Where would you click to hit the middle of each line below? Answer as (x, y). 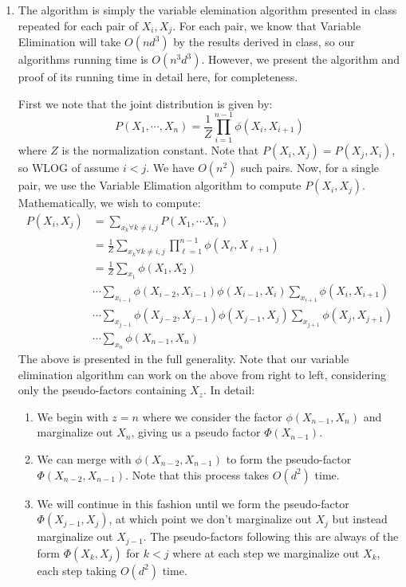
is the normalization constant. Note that (160, 150)
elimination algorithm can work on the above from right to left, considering (202, 374)
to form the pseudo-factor (289, 459)
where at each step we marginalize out (266, 552)
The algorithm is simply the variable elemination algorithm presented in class (207, 10)
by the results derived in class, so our (264, 42)
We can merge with (84, 459)
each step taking (77, 570)
